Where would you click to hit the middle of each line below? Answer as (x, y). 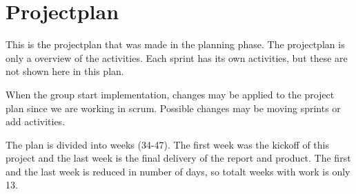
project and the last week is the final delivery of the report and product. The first (178, 158)
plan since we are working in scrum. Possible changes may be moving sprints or (173, 108)
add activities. (36, 121)
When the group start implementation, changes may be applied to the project (170, 94)
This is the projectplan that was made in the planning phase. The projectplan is (175, 44)
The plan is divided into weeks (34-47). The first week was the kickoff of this (167, 144)
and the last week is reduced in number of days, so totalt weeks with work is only (178, 171)
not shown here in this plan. (65, 71)
